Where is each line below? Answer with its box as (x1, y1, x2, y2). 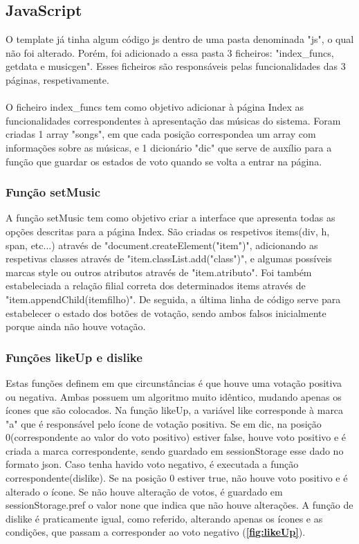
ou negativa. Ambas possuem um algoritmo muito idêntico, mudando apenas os (6, 389, 342, 404)
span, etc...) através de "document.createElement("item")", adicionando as (6, 237, 318, 252)
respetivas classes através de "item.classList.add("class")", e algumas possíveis (6, 251, 332, 266)
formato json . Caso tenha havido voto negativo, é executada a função (6, 457, 299, 471)
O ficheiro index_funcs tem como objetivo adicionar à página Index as (6, 100, 304, 114)
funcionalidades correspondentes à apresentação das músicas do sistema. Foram (6, 113, 341, 127)
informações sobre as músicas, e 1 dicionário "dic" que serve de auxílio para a (6, 140, 332, 154)
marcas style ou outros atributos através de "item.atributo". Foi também (6, 264, 312, 279)
